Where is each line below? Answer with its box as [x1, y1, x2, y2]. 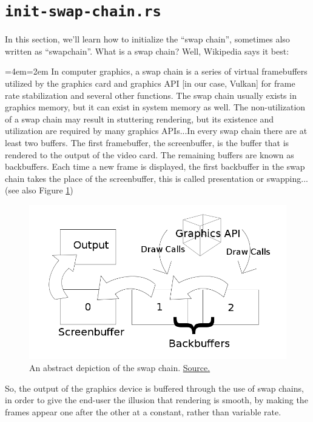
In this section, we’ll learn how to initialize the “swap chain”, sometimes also [5, 33, 290, 45]
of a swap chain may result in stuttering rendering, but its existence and [5, 112, 274, 125]
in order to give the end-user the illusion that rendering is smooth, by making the [5, 394, 308, 406]
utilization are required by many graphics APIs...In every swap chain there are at [5, 124, 308, 137]
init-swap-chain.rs [5, 3, 161, 21]
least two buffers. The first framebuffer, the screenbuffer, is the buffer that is [5, 136, 289, 149]
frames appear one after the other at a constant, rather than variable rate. [5, 405, 281, 418]
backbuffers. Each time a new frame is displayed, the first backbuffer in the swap [5, 160, 305, 173]
